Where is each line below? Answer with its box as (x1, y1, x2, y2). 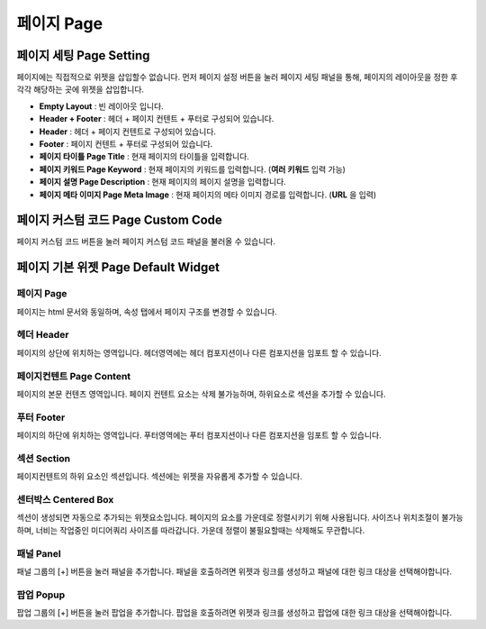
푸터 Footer (16, 411, 66, 424)
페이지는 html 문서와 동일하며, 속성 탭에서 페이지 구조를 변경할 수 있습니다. (16, 306, 278, 317)
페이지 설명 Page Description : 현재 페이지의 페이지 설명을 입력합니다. (39, 177, 287, 187)
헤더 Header (16, 329, 69, 342)
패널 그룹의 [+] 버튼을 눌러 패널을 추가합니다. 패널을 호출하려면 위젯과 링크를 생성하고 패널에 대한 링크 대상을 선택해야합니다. (16, 566, 453, 577)
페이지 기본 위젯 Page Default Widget (16, 260, 220, 275)
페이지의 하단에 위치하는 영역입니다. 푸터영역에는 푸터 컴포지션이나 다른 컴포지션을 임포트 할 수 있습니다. (16, 430, 382, 441)
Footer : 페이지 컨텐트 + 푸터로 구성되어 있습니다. (39, 139, 213, 150)
